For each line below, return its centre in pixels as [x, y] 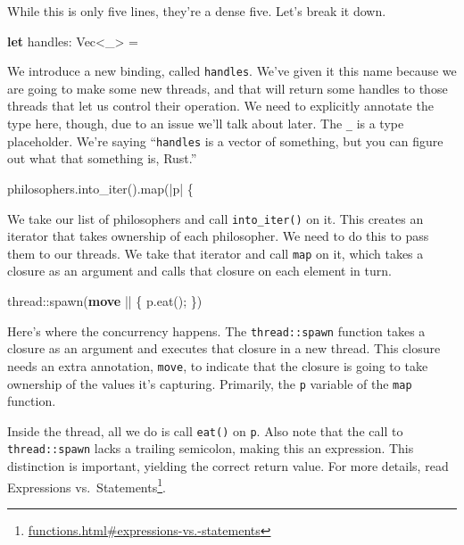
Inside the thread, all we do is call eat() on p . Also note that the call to [205, 430]
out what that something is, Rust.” [102, 158]
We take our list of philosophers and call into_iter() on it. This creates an [215, 218]
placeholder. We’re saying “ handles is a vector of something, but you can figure [225, 140]
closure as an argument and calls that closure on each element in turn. [199, 271]
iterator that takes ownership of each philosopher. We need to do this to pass [218, 236]
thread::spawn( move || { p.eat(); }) [105, 301]
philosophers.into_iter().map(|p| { [100, 188]
